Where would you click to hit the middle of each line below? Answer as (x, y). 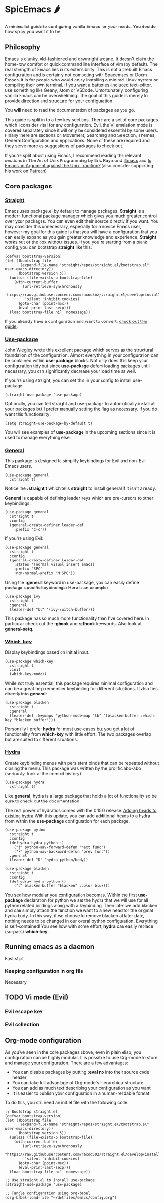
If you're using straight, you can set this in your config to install (68, 380)
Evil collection (22, 1024)
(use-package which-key (29, 661)
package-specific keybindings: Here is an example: (57, 588)
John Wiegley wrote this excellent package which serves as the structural (79, 350)
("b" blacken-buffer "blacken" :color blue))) (62, 886)
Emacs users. (19, 466)
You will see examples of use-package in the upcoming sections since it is (80, 432)
